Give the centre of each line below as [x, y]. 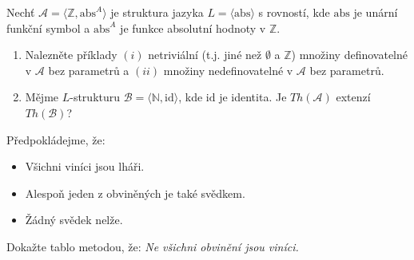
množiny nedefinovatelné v [228, 70]
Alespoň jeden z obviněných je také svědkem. [135, 193]
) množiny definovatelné [350, 55]
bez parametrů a [89, 70]
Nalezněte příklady [71, 55]
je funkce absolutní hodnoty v [193, 28]
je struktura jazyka [157, 12]
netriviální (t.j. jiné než [205, 55]
